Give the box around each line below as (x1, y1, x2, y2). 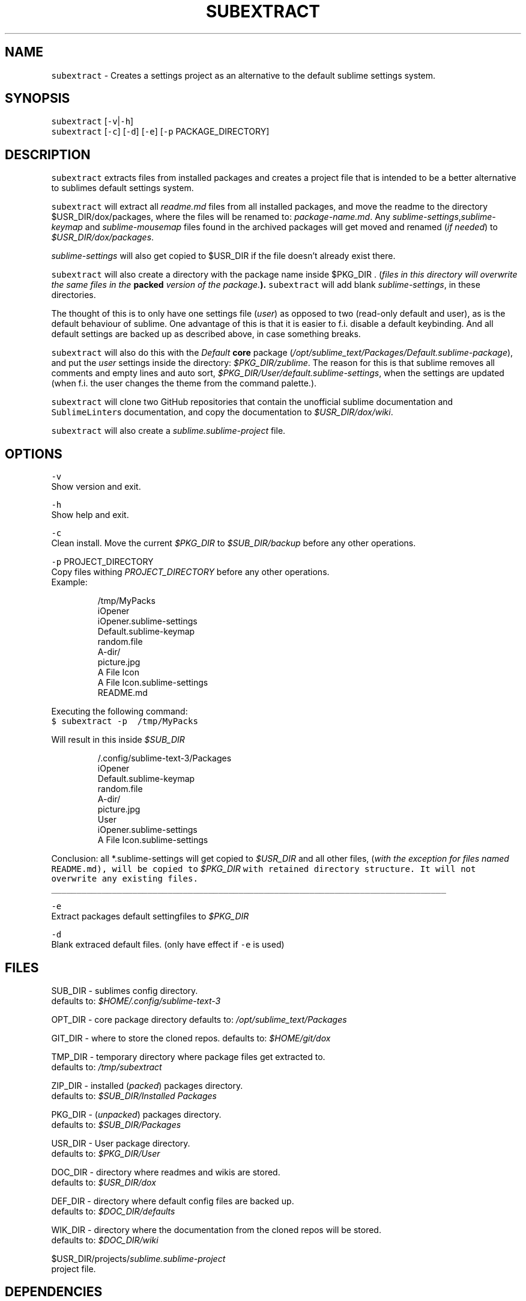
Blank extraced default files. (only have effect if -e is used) (51, 939, 285, 950)
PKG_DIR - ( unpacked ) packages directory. (51, 1109, 222, 1120)
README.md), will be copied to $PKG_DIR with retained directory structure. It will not (51, 864, 476, 874)
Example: (51, 577, 88, 588)
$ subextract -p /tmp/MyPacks (51, 716, 198, 727)
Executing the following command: (51, 706, 188, 717)
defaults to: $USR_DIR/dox (51, 1177, 156, 1187)
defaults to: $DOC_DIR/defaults (51, 1205, 175, 1216)
